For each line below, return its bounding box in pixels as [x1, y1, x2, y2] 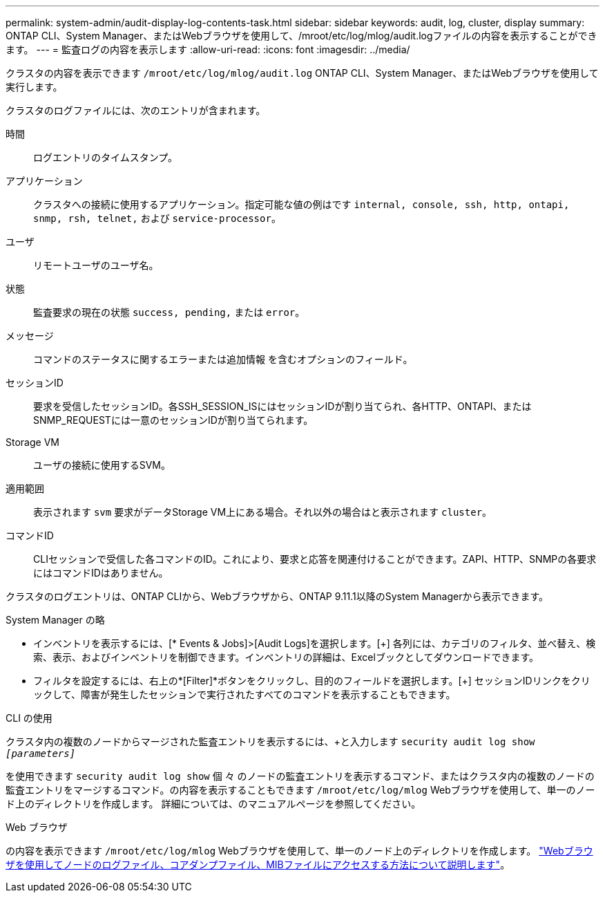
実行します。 [6, 81, 63, 93]
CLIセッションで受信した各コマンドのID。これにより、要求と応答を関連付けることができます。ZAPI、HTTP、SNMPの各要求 [33, 553, 597, 565]
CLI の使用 [6, 712, 52, 724]
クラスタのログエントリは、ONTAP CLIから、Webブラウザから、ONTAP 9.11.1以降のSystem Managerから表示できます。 [6, 590, 549, 602]
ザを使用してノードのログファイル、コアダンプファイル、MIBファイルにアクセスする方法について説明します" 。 [6, 859, 510, 870]
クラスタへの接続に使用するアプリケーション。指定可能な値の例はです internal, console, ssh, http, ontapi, [33, 198, 570, 210]
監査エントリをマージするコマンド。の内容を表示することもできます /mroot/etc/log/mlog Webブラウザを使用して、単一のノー [6, 784, 595, 796]
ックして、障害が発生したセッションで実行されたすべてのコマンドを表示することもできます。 [33, 689, 456, 700]
